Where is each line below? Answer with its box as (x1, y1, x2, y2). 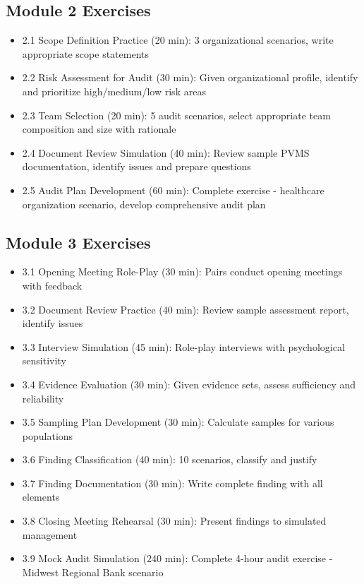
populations (22, 428, 73, 443)
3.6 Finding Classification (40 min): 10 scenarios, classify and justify (22, 452, 317, 467)
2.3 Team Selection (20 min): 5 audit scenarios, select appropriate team (22, 107, 331, 122)
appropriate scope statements (22, 46, 149, 61)
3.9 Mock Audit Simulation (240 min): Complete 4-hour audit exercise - (22, 551, 333, 566)
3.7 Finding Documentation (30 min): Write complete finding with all (22, 475, 323, 490)
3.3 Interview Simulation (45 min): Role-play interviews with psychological (22, 339, 345, 354)
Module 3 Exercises (6, 231, 151, 253)
